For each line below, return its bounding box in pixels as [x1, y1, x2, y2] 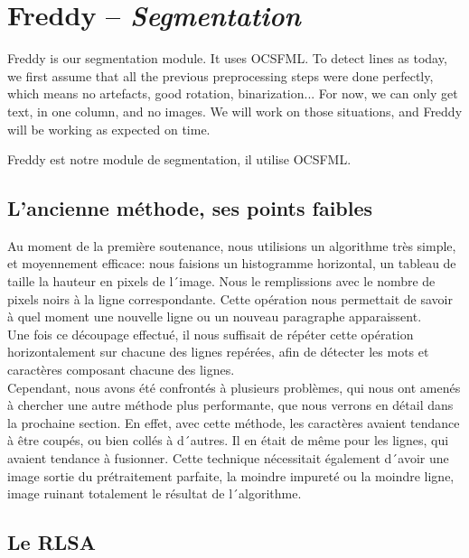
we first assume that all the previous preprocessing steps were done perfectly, [7, 66, 434, 85]
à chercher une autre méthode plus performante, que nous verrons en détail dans [7, 395, 454, 414]
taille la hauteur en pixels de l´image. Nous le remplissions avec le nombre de [7, 272, 436, 291]
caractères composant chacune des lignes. [7, 360, 235, 379]
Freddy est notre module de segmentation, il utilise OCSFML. [7, 150, 352, 169]
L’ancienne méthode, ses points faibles [7, 194, 373, 222]
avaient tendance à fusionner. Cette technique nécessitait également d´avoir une [7, 449, 449, 468]
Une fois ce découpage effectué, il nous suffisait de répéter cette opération [7, 324, 414, 343]
